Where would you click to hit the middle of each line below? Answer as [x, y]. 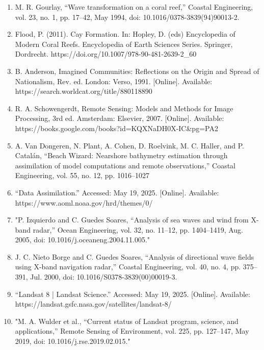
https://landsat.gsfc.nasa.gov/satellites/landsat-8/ [93, 304]
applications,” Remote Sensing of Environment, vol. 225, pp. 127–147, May [132, 331]
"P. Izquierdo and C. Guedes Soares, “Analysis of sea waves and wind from [132, 220]
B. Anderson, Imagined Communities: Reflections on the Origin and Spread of [137, 71]
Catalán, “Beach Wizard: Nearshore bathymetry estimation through [121, 155]
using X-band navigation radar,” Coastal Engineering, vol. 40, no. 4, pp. [128, 267]
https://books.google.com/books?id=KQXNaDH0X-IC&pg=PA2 [116, 128]
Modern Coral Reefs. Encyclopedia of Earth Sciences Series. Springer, [124, 44]
